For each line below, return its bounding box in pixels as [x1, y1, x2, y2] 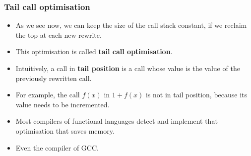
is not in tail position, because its [145, 89, 248, 100]
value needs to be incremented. [15, 99, 110, 109]
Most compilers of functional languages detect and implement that [15, 116, 218, 126]
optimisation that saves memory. [15, 125, 115, 136]
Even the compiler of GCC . [15, 142, 99, 153]
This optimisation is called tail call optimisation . [15, 46, 173, 57]
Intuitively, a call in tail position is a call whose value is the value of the [15, 63, 240, 73]
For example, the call [15, 89, 80, 100]
